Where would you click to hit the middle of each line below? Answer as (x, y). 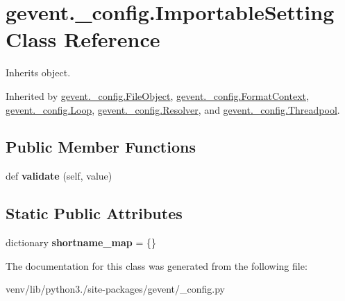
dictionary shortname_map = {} (81, 242)
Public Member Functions (101, 147)
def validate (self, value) (59, 176)
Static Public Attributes (94, 213)
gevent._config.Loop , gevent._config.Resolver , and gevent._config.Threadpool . (173, 109)
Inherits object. (38, 72)
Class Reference (83, 39)
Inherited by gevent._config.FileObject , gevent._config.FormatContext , (157, 95)
